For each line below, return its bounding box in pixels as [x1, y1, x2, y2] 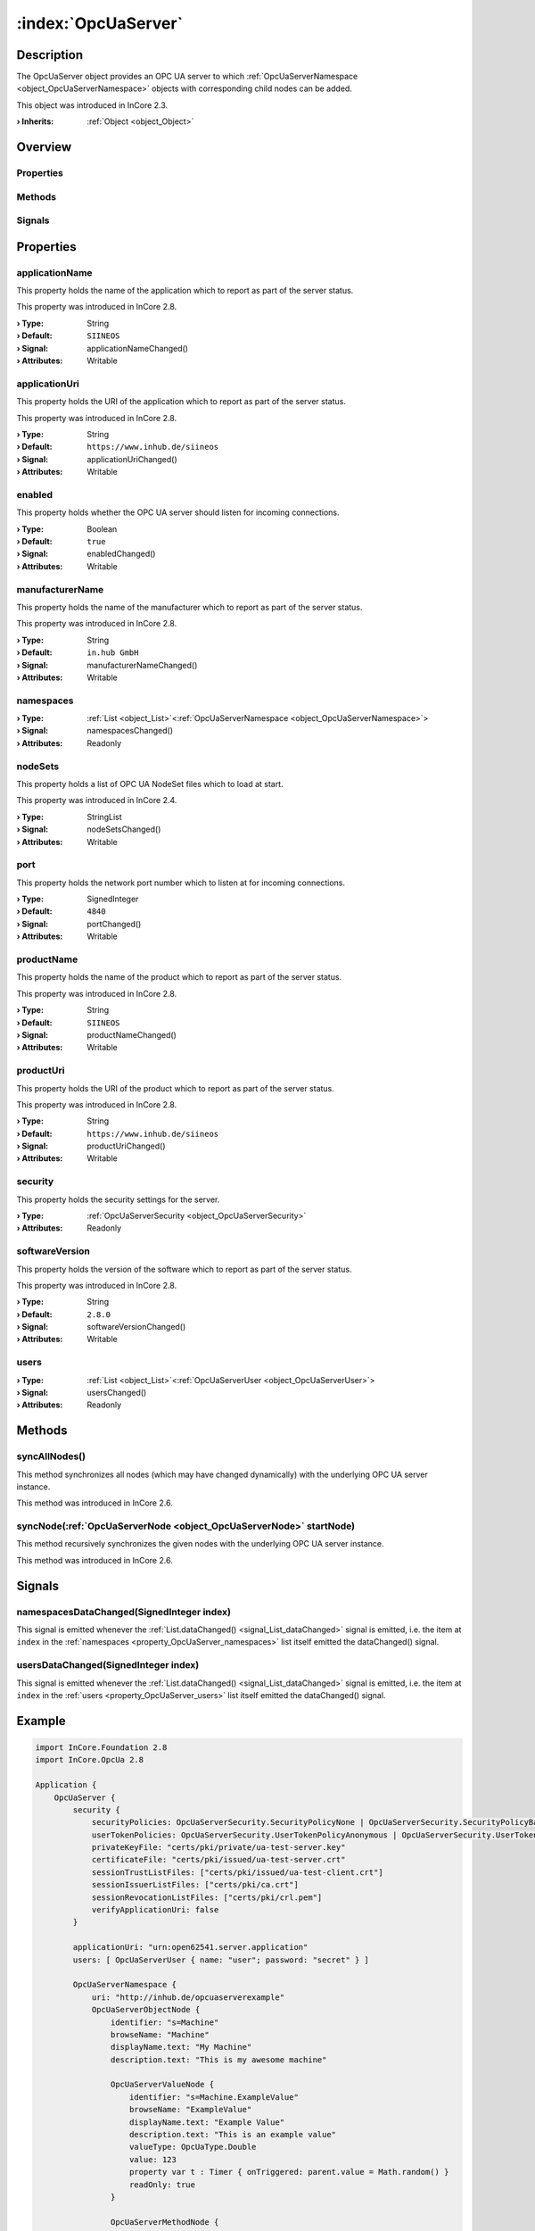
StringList [86, 811, 122, 822]
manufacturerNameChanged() [86, 659, 198, 670]
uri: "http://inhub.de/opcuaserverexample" [91, 1992, 285, 2003]
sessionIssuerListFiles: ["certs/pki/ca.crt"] [91, 1879, 299, 1890]
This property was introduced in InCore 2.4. [16, 795, 177, 806]
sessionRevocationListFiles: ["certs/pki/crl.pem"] [91, 1892, 323, 1903]
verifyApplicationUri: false [91, 1905, 219, 1915]
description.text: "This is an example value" [129, 2129, 337, 2140]
